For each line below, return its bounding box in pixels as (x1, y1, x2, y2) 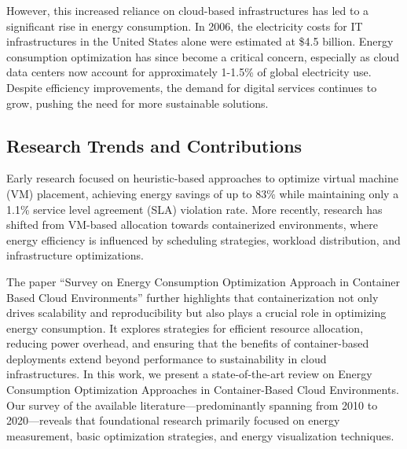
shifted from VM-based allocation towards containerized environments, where (6, 216, 379, 233)
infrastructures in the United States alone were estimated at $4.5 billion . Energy (6, 33, 394, 50)
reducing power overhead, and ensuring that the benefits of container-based (6, 335, 369, 351)
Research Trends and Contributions (6, 133, 302, 157)
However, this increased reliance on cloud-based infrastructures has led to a (6, 2, 369, 18)
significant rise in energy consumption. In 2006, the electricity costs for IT (6, 17, 363, 34)
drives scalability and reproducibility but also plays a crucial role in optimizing (6, 304, 387, 321)
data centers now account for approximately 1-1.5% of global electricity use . (6, 64, 372, 80)
